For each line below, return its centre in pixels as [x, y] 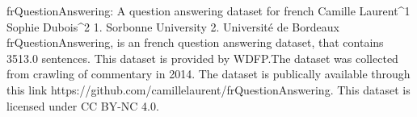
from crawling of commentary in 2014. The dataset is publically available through [208, 74]
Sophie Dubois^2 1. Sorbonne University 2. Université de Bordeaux [173, 26]
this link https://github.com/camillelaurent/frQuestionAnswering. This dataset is [208, 89]
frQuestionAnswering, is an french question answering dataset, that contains [195, 42]
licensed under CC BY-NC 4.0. [83, 105]
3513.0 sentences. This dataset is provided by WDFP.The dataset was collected [202, 58]
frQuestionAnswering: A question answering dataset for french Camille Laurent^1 [208, 10]
